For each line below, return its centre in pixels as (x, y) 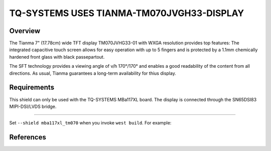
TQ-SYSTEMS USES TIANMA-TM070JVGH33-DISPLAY (127, 13)
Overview (25, 31)
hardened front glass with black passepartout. (57, 57)
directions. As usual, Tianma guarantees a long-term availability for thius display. (93, 73)
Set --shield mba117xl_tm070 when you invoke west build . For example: (90, 123)
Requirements (32, 88)
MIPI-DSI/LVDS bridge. (33, 106)
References (28, 137)
